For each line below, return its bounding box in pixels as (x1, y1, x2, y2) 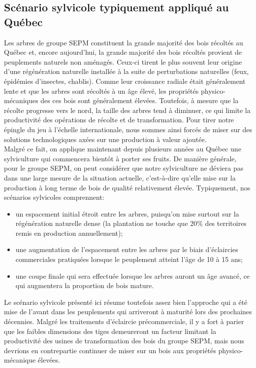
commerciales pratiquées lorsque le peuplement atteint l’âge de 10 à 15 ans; (15, 254, 243, 264)
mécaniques (4, 95, 38, 106)
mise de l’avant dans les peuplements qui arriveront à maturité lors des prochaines (4, 306, 252, 317)
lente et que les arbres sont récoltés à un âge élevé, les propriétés (4, 85, 199, 96)
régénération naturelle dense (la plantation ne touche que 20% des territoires (15, 218, 247, 228)
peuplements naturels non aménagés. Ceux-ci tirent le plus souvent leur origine (4, 56, 242, 67)
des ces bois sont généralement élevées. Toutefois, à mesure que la (40, 95, 239, 106)
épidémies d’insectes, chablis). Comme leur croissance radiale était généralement (4, 75, 246, 86)
